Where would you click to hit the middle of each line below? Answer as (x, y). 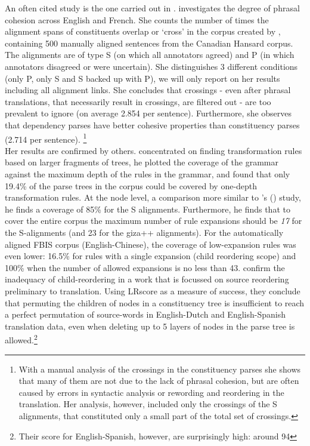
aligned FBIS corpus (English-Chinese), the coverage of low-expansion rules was (151, 244)
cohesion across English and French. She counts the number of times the (137, 19)
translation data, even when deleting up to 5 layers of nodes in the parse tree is (150, 326)
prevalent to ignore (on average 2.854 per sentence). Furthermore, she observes (148, 113)
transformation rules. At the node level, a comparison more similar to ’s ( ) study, (153, 197)
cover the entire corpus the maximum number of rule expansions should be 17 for (154, 221)
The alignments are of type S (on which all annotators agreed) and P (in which (150, 55)
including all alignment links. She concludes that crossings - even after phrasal (148, 90)
